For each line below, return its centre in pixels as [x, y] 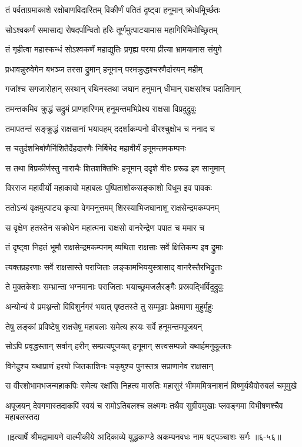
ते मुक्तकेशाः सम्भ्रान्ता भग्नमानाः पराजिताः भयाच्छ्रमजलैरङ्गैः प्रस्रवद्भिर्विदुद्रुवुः [115, 287]
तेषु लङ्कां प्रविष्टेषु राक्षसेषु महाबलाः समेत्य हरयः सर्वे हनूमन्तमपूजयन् [104, 326]
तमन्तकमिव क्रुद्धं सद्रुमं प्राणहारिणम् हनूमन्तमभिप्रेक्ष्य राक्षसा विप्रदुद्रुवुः [101, 108]
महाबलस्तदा [23, 417]
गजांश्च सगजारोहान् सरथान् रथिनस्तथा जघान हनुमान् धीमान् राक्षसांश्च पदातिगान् [123, 89]
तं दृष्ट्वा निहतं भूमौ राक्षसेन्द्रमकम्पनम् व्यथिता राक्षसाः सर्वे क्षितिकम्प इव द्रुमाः [114, 247]
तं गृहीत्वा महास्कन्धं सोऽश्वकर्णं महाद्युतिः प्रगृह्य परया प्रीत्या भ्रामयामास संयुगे [114, 49]
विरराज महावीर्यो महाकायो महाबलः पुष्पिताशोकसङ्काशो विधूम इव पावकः [109, 188]
